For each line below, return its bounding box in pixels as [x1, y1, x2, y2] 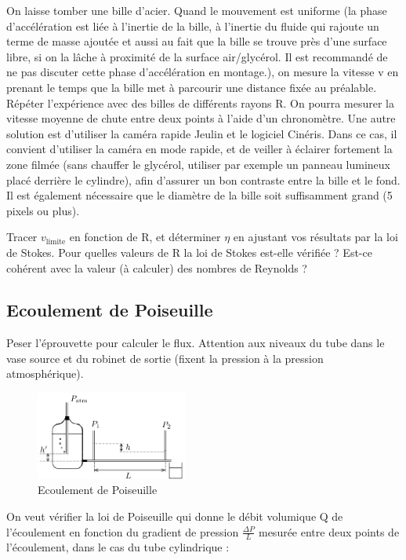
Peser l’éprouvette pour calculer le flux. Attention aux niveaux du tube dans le [6, 335, 385, 351]
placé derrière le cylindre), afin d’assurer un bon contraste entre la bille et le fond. [6, 171, 401, 188]
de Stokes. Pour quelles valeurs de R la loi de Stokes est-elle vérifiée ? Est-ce [6, 243, 372, 260]
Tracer [6, 229, 38, 245]
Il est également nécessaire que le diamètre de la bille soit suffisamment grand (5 [6, 187, 393, 203]
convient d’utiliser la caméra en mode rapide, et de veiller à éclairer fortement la [6, 141, 393, 157]
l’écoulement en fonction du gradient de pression [6, 523, 239, 540]
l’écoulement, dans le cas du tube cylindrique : [6, 539, 230, 555]
